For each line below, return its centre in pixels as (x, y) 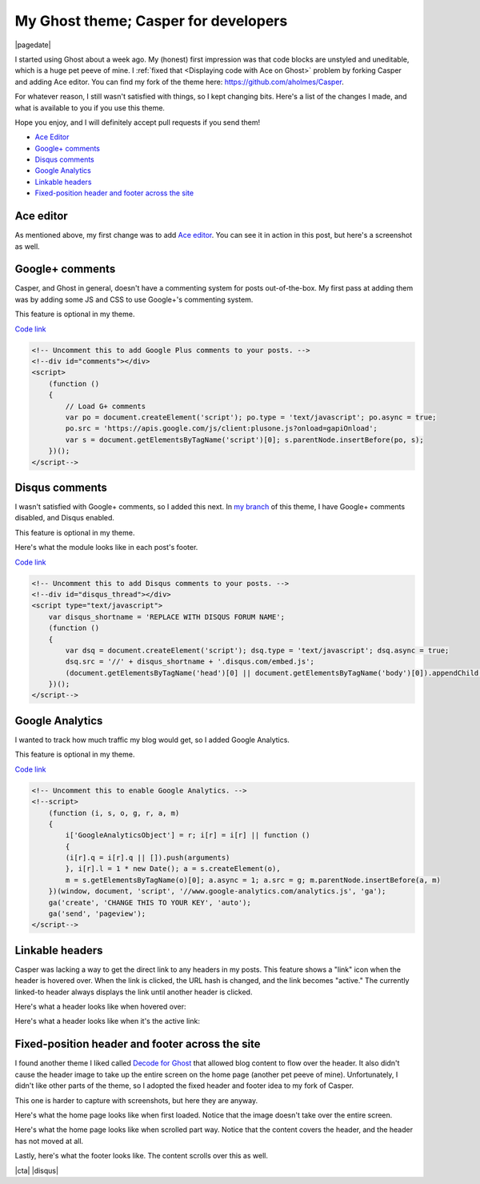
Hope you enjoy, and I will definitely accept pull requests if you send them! (137, 122)
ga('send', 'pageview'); (97, 914)
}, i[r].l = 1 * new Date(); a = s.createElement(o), (173, 869)
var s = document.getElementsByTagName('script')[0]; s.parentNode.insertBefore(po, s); (244, 439)
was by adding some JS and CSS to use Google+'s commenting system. (134, 299)
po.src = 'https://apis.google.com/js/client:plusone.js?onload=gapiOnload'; (221, 429)
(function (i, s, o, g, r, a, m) (114, 813)
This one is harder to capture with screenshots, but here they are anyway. (136, 1100)
